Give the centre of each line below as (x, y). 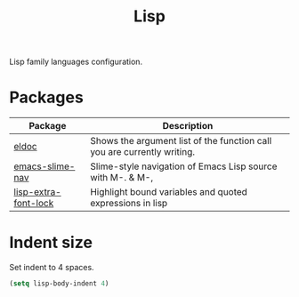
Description (188, 126)
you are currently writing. (143, 152)
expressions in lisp (129, 204)
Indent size (51, 243)
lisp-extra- (37, 192)
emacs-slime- (44, 166)
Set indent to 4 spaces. (52, 268)
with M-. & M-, (122, 178)
